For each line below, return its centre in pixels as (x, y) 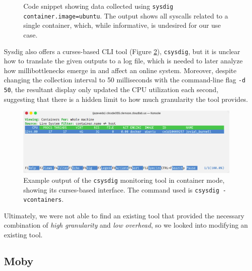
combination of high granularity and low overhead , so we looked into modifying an (126, 225)
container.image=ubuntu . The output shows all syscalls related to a (126, 15)
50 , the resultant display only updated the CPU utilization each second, (111, 89)
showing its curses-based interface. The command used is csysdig (121, 189)
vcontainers (43, 200)
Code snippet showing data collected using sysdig (99, 6)
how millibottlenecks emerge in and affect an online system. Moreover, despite (120, 70)
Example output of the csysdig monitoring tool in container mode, (124, 180)
